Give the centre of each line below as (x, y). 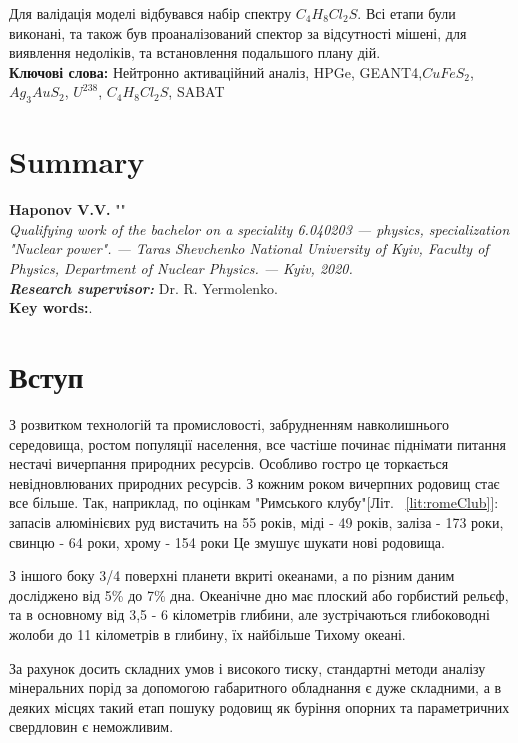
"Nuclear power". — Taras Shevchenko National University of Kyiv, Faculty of (249, 248)
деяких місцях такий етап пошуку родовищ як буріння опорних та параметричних (259, 706)
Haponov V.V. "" (67, 209)
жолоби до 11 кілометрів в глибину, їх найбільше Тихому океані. (207, 633)
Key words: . (51, 307)
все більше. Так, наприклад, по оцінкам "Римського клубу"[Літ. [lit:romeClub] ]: (254, 502)
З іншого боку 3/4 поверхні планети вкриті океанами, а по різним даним (232, 575)
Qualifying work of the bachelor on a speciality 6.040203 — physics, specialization (259, 228)
